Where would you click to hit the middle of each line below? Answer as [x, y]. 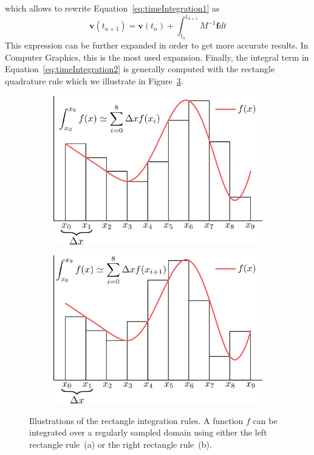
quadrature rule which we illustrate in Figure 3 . [94, 81]
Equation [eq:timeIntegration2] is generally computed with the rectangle [140, 69]
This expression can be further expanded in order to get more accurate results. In [157, 45]
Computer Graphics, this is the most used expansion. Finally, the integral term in [157, 57]
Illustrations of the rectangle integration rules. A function [136, 420]
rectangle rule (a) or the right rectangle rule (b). [121, 444]
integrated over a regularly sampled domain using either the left [148, 432]
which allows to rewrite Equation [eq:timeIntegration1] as [112, 8]
